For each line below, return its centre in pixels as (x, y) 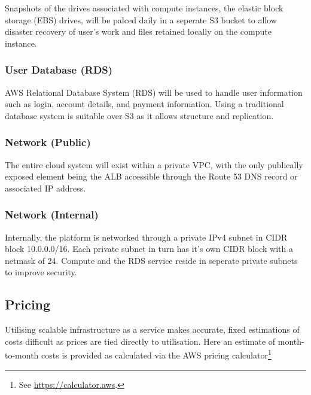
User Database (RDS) (59, 70)
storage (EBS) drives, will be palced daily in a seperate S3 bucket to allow (141, 19)
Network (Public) (48, 142)
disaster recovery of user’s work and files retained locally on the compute (138, 31)
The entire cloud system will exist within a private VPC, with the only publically (154, 164)
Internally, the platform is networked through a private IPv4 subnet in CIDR (146, 237)
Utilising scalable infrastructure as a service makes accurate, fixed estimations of (152, 329)
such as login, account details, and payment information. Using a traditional (144, 104)
